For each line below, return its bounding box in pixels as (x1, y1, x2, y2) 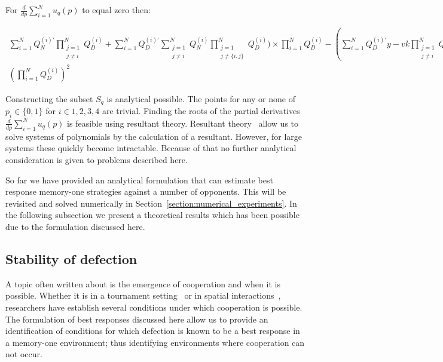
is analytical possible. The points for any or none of (106, 92, 295, 105)
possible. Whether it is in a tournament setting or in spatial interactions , (5, 289, 281, 302)
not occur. (5, 348, 42, 360)
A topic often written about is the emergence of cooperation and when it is (5, 277, 280, 290)
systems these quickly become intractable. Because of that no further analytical (5, 142, 297, 154)
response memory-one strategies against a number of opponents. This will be (5, 185, 286, 198)
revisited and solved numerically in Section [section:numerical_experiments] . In (5, 197, 297, 209)
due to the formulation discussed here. (5, 220, 145, 232)
